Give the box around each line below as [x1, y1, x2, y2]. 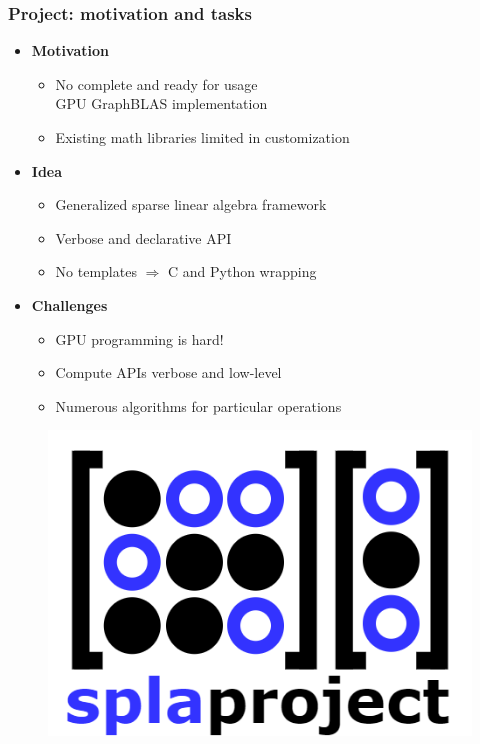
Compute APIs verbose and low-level [55, 362, 282, 383]
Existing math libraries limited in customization [55, 127, 350, 147]
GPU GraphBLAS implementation [55, 93, 268, 114]
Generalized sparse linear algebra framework [55, 194, 327, 215]
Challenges [31, 294, 108, 315]
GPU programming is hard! [55, 328, 224, 349]
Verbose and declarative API [55, 227, 232, 248]
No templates [55, 261, 137, 282]
